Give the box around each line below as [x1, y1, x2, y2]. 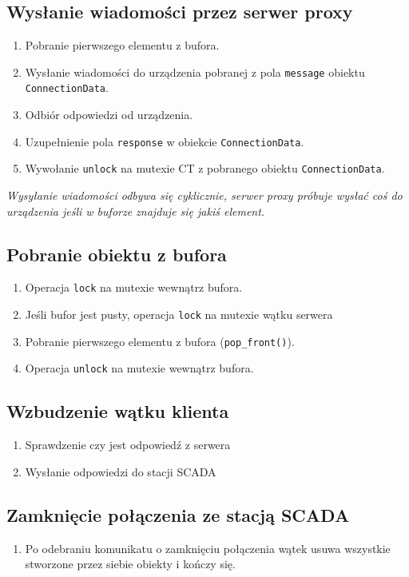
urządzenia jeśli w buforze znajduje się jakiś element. [6, 202, 265, 219]
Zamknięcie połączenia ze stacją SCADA [6, 502, 350, 527]
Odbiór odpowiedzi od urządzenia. [25, 106, 193, 123]
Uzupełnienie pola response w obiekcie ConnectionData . [25, 133, 304, 149]
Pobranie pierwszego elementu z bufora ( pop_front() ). [25, 332, 295, 349]
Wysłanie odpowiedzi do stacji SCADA [25, 463, 216, 480]
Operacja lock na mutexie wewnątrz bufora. [25, 279, 243, 296]
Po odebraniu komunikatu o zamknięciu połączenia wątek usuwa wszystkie [25, 539, 391, 556]
